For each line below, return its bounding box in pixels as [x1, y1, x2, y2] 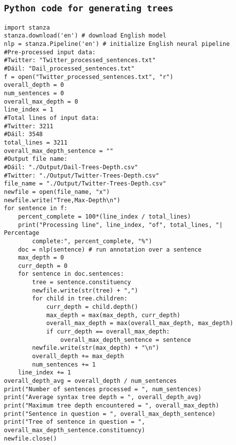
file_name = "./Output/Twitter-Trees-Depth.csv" [4, 180, 167, 187]
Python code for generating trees [4, 3, 173, 14]
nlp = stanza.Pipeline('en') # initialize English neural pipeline [4, 40, 230, 48]
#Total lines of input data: [4, 114, 100, 121]
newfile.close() [4, 435, 57, 442]
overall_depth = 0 [4, 81, 64, 89]
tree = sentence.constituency [32, 279, 131, 286]
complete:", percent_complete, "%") [32, 237, 152, 245]
